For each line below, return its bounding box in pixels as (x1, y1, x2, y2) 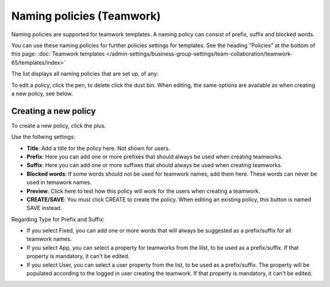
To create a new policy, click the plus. (11, 122, 106, 129)
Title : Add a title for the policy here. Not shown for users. (26, 144, 170, 152)
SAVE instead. (26, 204, 62, 212)
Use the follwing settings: (11, 133, 76, 141)
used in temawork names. (26, 179, 92, 186)
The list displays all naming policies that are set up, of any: (11, 70, 159, 78)
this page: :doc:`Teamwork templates (11, 50, 105, 58)
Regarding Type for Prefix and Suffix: (11, 215, 105, 223)
